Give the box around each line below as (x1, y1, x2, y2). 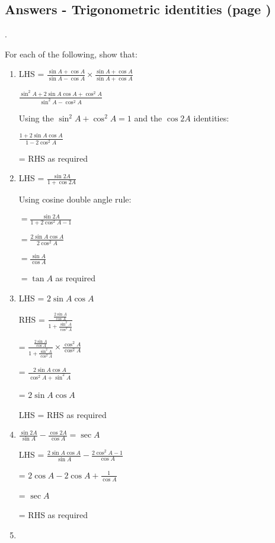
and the (134, 112, 162, 124)
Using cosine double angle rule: (18, 192, 132, 205)
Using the (18, 112, 54, 124)
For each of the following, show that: (5, 47, 137, 60)
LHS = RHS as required (18, 408, 107, 420)
